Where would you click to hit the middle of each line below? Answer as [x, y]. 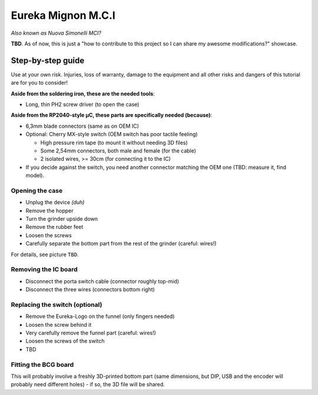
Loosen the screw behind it [59, 324]
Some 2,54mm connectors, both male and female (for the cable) [118, 151]
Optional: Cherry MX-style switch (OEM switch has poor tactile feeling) [112, 134]
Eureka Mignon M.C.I [63, 15]
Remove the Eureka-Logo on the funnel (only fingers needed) [100, 316]
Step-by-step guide [48, 60]
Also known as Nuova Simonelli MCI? [56, 33]
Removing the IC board [44, 270]
